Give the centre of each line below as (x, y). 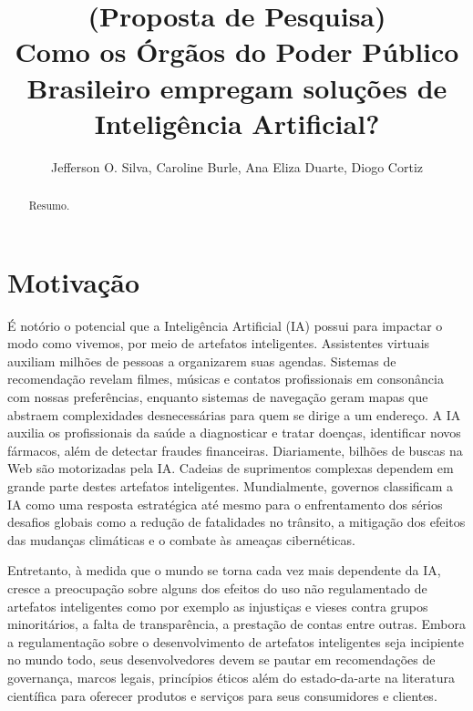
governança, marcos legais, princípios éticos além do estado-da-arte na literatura (231, 677)
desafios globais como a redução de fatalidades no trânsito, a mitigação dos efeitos (236, 522)
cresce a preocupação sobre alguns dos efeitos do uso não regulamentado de (217, 587)
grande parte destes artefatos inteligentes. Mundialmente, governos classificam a (231, 486)
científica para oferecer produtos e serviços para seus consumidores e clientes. (222, 695)
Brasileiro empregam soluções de (237, 87)
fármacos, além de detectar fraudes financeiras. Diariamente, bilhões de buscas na (235, 450)
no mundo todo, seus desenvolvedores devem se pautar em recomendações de (221, 659)
